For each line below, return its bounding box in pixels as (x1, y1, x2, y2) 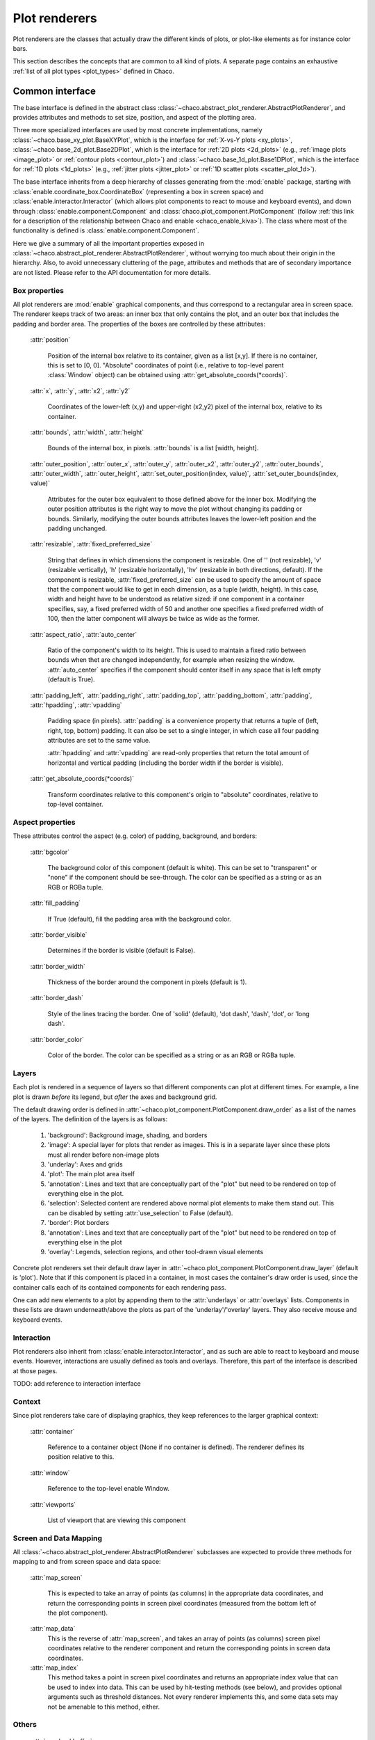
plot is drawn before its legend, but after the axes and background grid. (12, 1093, 217, 1101)
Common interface (12, 85, 97, 97)
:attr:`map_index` (30, 1663, 79, 1672)
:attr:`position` (30, 335, 71, 344)
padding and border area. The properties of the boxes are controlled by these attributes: (12, 319, 266, 328)
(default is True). (47, 675, 95, 683)
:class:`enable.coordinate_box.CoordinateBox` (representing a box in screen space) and (12, 187, 264, 196)
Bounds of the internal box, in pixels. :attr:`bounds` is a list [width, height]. (47, 444, 259, 452)
